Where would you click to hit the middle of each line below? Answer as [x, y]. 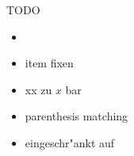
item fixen [49, 63]
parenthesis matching [77, 116]
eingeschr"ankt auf [70, 142]
